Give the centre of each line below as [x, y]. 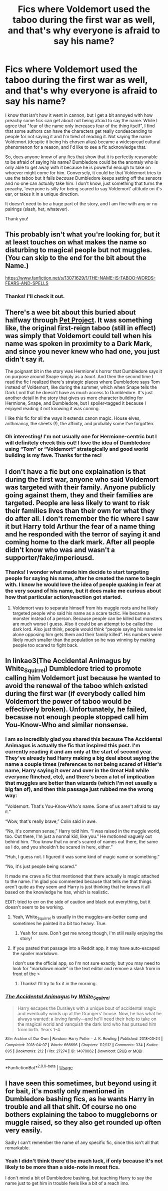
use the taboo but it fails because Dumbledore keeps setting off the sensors [83, 178]
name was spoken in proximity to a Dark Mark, [79, 344]
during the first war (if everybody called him [75, 693]
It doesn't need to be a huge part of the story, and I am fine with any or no [81, 203]
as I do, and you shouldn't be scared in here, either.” [59, 847]
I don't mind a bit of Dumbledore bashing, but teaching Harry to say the [79, 1178]
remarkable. [17, 1147]
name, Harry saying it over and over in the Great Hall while [77, 770]
